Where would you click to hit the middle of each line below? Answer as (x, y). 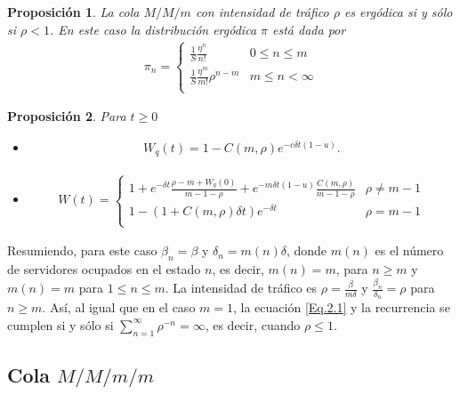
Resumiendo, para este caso (82, 250)
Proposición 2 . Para (67, 116)
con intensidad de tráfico (262, 12)
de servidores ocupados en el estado (104, 269)
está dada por (309, 29)
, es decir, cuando (253, 324)
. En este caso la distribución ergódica (153, 29)
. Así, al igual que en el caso (119, 307)
